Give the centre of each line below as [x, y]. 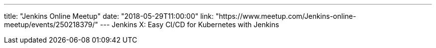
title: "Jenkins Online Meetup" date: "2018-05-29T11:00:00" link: [109, 16]
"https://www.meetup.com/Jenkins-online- [286, 16]
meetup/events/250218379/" [51, 24]
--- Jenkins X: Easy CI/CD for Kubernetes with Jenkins [190, 24]
